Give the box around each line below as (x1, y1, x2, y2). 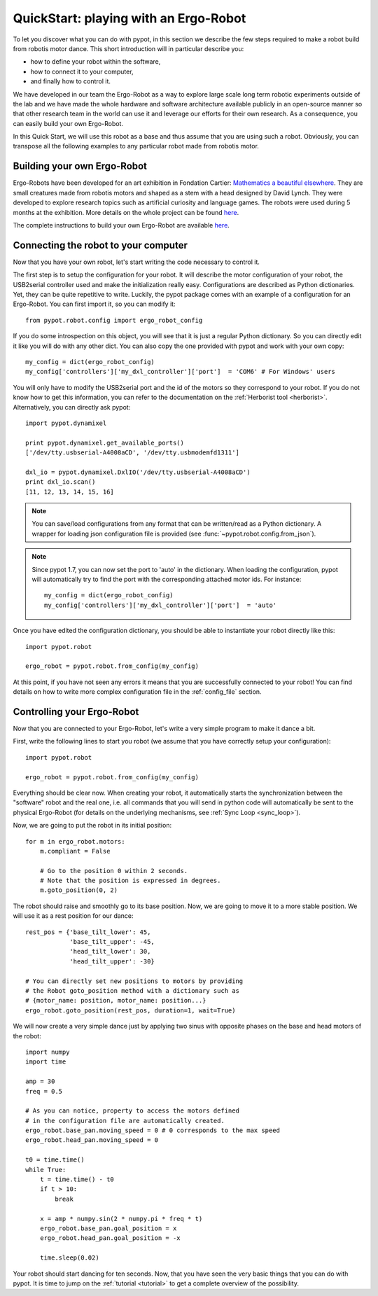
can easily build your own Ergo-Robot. (13, 119, 124, 127)
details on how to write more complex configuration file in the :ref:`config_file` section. (13, 688, 262, 696)
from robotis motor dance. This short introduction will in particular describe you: (13, 44, 244, 53)
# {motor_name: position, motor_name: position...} (25, 996, 206, 1005)
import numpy (25, 1047, 70, 1056)
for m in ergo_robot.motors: (25, 837, 125, 845)
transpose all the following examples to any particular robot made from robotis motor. (13, 142, 259, 151)
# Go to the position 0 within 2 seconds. (39, 867, 188, 875)
